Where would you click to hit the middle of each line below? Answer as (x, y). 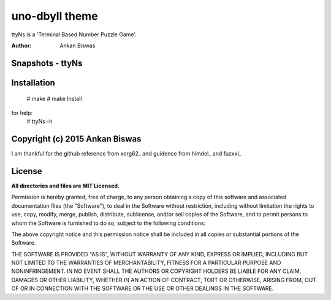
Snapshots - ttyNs (47, 63)
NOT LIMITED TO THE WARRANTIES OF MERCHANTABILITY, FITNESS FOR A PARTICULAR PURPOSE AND (146, 263)
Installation (33, 83)
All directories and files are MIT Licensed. (65, 186)
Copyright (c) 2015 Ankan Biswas (76, 139)
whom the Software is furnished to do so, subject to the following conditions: (108, 223)
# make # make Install (54, 99)
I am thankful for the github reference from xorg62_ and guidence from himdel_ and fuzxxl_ (126, 154)
